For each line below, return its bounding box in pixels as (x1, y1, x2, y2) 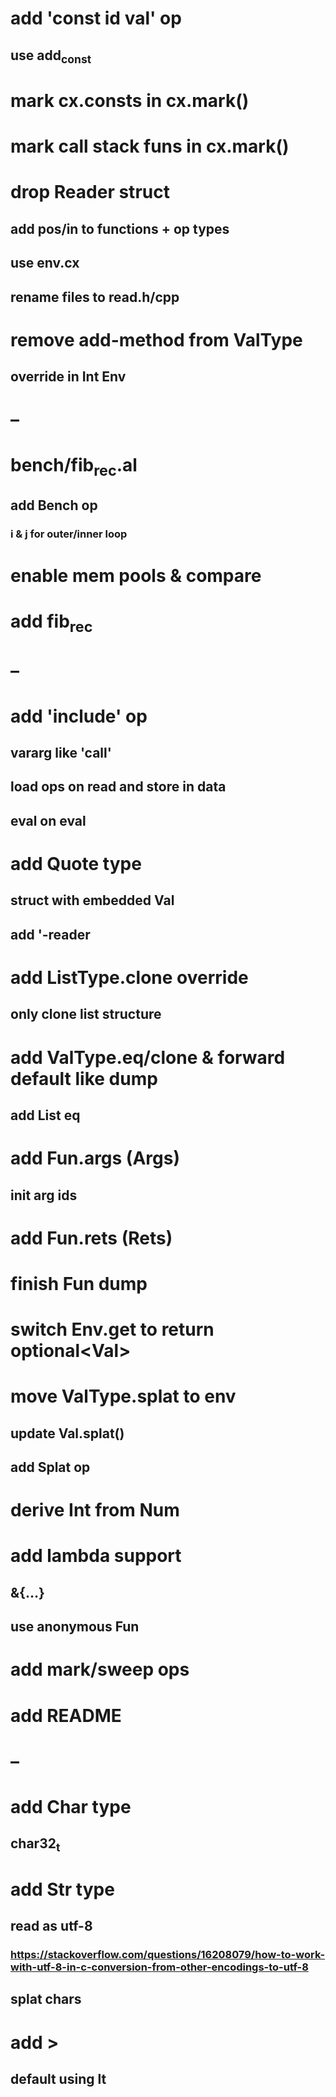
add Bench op (10, 497, 98, 514)
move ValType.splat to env (10, 1385, 237, 1408)
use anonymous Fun (10, 1618, 140, 1636)
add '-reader (10, 926, 91, 943)
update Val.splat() (10, 1425, 125, 1442)
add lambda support (10, 1545, 182, 1567)
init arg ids (10, 1187, 78, 1204)
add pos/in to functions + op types (10, 220, 230, 237)
